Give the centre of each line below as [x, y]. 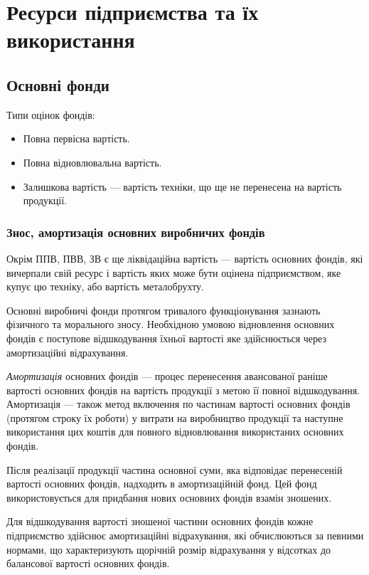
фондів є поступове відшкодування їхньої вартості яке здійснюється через [166, 338]
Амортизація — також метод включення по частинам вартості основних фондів [178, 404]
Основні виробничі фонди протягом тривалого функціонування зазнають [164, 310]
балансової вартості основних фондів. [88, 563]
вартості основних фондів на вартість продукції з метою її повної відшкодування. [183, 390]
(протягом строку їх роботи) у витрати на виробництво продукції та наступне [175, 417]
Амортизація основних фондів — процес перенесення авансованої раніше [167, 376]
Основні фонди [58, 84]
